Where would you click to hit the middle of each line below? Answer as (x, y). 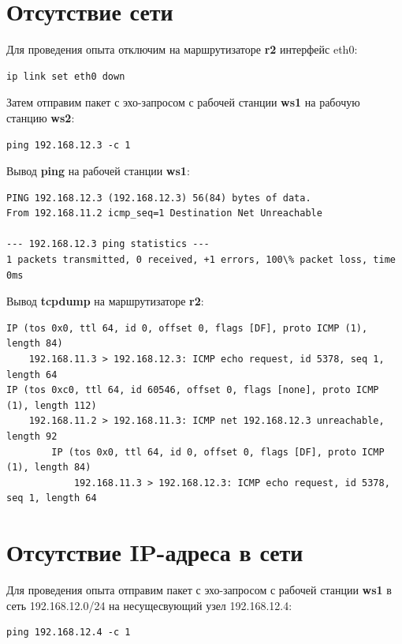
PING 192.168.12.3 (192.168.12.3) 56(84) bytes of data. (159, 198)
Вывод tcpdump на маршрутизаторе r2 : (105, 301)
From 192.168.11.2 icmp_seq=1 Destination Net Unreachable (164, 213)
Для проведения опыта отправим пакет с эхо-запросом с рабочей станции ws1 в (199, 590)
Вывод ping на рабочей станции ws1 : (98, 171)
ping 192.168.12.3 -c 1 (69, 145)
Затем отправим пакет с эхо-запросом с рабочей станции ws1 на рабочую (183, 102)
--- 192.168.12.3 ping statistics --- (108, 244)
